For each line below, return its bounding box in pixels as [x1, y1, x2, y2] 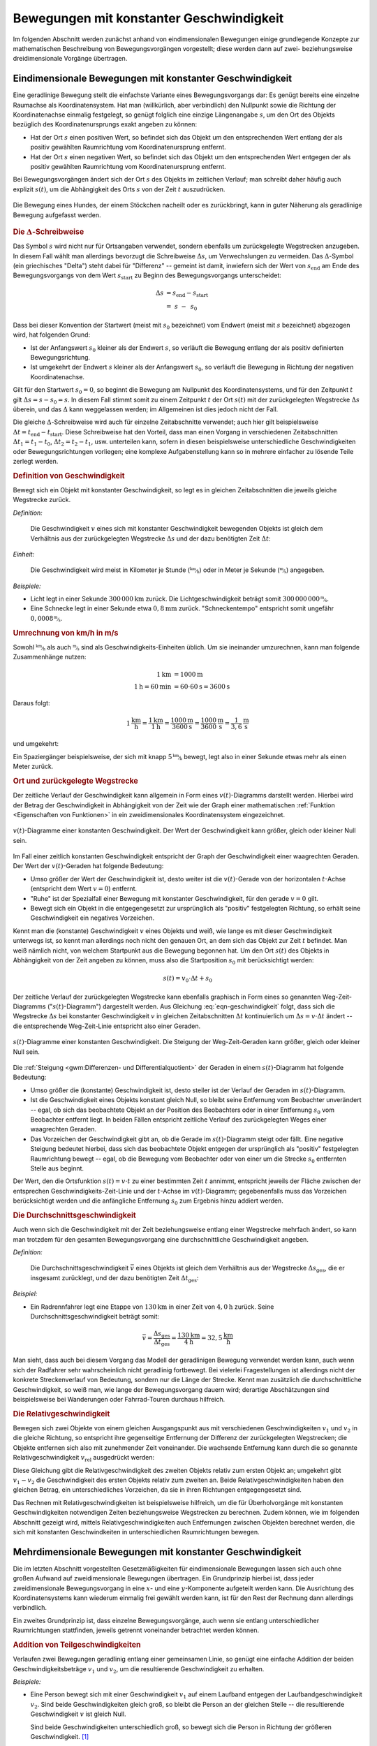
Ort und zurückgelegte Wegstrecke [13, 776, 139, 786]
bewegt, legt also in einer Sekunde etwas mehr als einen [184, 752, 347, 761]
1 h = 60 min [133, 682, 172, 691]
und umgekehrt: [13, 740, 59, 748]
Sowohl [13, 643, 35, 651]
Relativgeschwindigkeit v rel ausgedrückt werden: [13, 1453, 155, 1463]
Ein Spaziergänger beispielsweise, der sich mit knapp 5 [13, 752, 172, 761]
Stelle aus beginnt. [30, 1164, 84, 1173]
